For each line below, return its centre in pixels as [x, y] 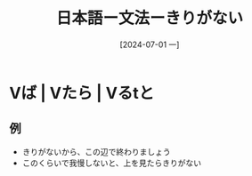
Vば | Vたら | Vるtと [82, 93]
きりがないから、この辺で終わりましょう [96, 151]
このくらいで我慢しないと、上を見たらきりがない [112, 163]
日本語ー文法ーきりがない [149, 18]
